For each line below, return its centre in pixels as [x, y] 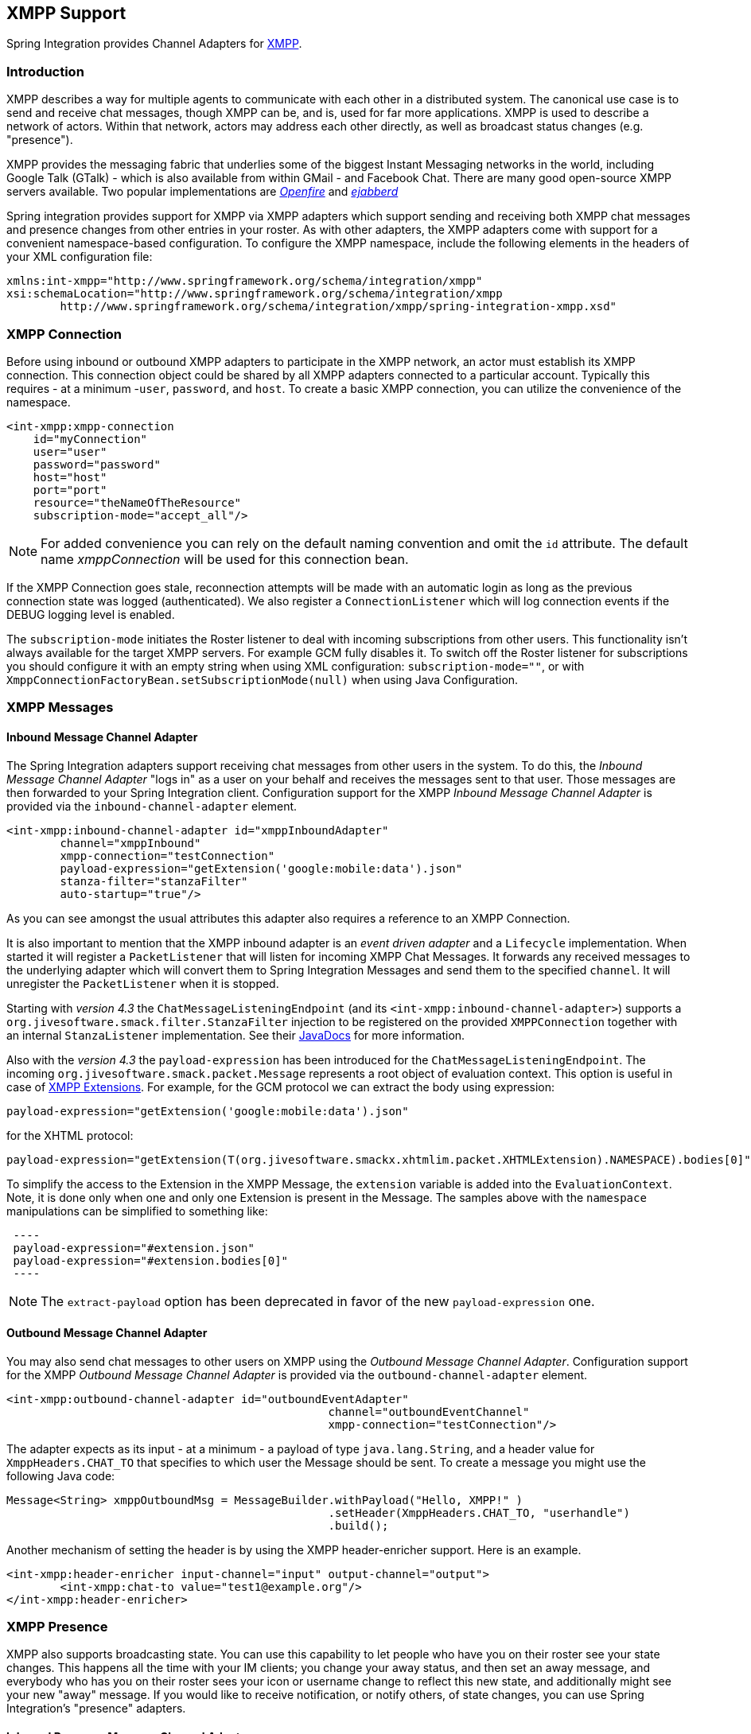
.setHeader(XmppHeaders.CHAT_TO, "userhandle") [479, 1512]
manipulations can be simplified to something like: [137, 1211]
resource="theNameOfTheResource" [137, 502]
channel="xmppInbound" [130, 843]
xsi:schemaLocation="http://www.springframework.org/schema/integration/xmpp [255, 294]
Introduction [45, 71]
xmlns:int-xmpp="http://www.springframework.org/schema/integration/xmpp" [245, 281]
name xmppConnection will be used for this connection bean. [225, 559]
